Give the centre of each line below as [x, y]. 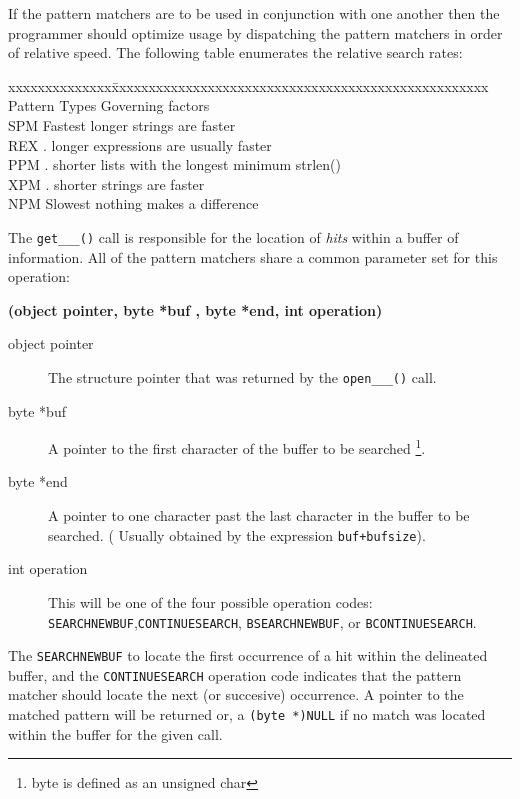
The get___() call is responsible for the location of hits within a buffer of [233, 236]
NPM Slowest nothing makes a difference [133, 203]
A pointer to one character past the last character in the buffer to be [259, 515]
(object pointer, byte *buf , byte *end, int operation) [195, 309]
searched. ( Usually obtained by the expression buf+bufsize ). [237, 534]
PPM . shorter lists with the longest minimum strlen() [175, 164]
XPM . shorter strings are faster [106, 183]
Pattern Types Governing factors [109, 105]
